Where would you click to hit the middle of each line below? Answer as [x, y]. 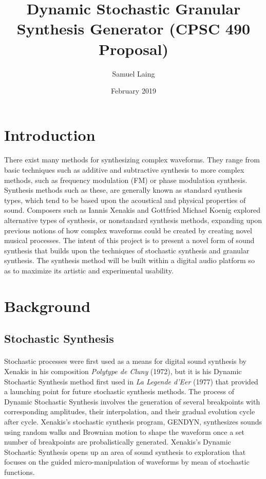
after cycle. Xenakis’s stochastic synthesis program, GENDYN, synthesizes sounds [133, 421]
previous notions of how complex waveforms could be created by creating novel [128, 230]
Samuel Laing [134, 73]
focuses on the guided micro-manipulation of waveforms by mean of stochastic [127, 462]
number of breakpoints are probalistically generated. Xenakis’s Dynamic [118, 442]
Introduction [50, 134]
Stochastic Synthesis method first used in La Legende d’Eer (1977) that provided [131, 381]
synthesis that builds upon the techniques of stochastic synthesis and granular [127, 250]
